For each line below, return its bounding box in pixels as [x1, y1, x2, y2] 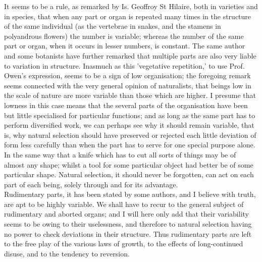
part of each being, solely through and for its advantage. [4, 179, 178, 189]
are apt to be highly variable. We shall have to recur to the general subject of [4, 198, 244, 209]
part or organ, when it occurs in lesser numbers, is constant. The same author [4, 40, 245, 51]
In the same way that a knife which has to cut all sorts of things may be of [4, 149, 236, 160]
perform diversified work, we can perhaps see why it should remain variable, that [4, 120, 254, 130]
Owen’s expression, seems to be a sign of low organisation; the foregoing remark [4, 70, 251, 81]
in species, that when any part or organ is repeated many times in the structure [4, 11, 251, 21]
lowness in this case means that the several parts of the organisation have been [4, 99, 248, 110]
